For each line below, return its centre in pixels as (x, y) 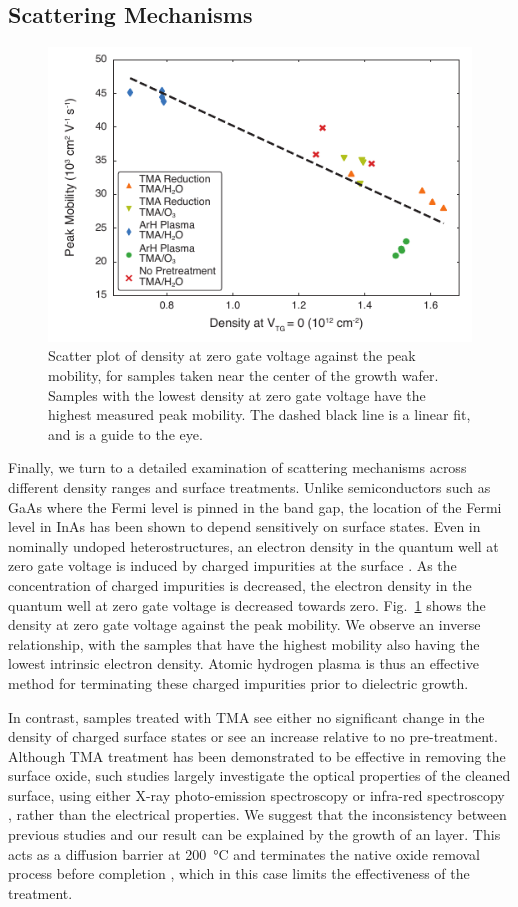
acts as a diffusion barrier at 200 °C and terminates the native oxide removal (244, 853)
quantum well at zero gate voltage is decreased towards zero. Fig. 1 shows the (247, 604)
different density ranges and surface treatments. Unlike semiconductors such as (249, 486)
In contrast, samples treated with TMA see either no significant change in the (246, 716)
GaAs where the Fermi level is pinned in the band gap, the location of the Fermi (255, 506)
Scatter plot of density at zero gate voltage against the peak (232, 355)
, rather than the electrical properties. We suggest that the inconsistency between (257, 814)
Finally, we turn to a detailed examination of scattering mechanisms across (237, 467)
